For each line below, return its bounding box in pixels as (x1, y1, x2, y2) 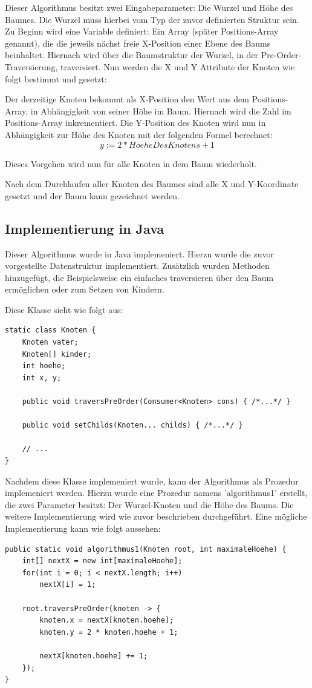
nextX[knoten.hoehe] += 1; (39, 651, 148, 660)
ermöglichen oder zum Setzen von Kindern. (5, 283, 164, 296)
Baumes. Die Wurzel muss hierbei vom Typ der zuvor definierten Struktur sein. (5, 13, 299, 25)
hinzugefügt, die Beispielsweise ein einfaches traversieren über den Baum (5, 271, 274, 283)
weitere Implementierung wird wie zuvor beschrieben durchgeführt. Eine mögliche (5, 510, 307, 523)
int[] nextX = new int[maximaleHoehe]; (22, 557, 183, 566)
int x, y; (22, 373, 62, 382)
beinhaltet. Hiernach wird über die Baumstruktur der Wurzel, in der (5, 48, 259, 61)
